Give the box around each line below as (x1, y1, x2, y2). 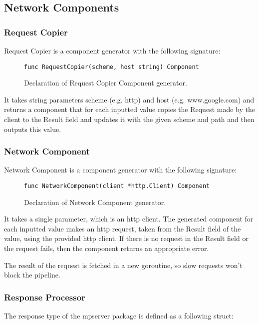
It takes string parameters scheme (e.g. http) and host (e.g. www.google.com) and (4, 94, 255, 104)
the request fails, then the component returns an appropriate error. (4, 243, 209, 253)
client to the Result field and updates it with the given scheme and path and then (4, 114, 255, 124)
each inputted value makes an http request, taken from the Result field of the (4, 223, 241, 233)
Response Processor (4, 290, 85, 303)
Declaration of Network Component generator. (24, 196, 166, 207)
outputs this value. (4, 123, 61, 134)
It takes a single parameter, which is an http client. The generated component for (4, 213, 254, 224)
